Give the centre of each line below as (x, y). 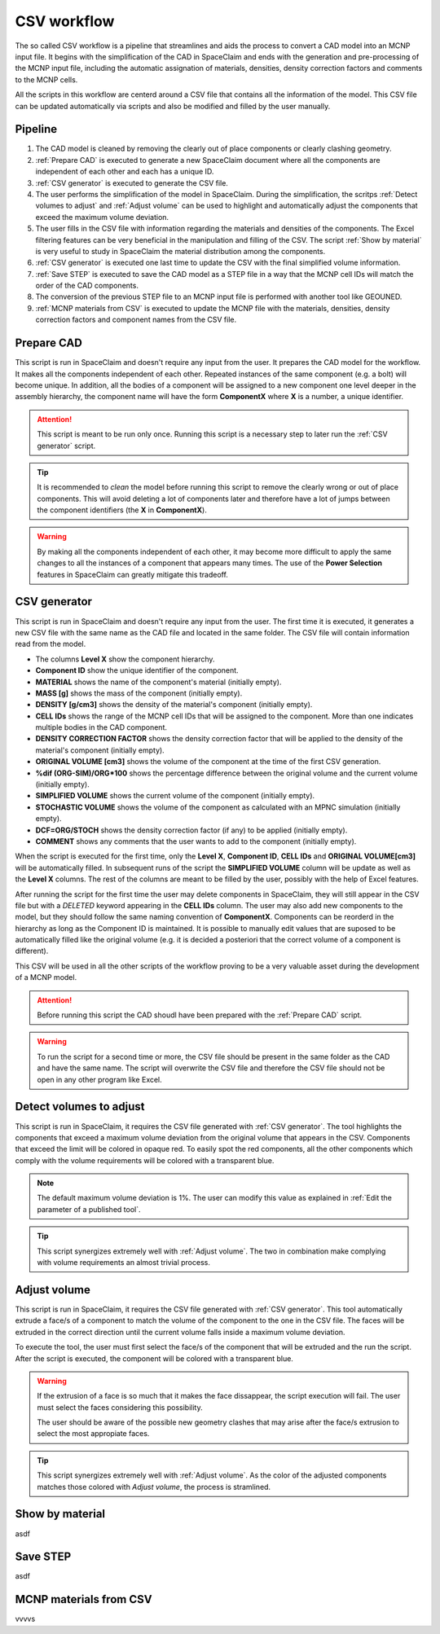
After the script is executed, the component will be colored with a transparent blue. (154, 1358)
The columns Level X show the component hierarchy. (125, 659)
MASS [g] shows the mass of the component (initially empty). (139, 693)
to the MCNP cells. (46, 79)
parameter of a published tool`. (89, 1209)
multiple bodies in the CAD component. (101, 727)
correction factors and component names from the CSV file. (136, 320)
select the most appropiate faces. (93, 1434)
